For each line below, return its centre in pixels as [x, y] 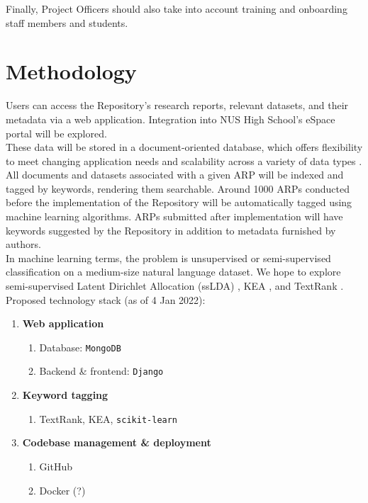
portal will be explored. [56, 133]
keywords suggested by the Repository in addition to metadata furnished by [171, 230]
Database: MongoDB [80, 347]
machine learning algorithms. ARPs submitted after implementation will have [174, 216]
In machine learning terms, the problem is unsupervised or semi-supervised [168, 258]
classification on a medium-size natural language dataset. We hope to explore [173, 272]
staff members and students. [67, 22]
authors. [23, 244]
